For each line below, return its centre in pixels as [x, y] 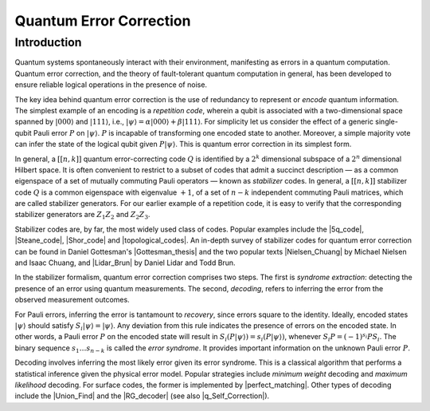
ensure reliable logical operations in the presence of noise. [111, 85]
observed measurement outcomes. [72, 300]
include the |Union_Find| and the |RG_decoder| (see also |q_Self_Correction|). [142, 396]
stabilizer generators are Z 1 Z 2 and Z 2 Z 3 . [82, 215]
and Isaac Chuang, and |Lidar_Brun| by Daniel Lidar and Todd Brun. [125, 263]
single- [387, 122]
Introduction [48, 42]
